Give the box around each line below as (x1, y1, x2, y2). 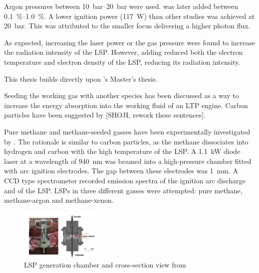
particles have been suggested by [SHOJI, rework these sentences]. (4, 110, 206, 120)
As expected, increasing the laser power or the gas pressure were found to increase (4, 37, 256, 47)
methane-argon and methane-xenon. (4, 195, 114, 205)
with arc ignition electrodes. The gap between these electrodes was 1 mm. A (4, 165, 238, 176)
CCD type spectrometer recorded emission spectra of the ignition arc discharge (4, 175, 246, 185)
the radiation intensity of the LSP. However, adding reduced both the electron (4, 47, 243, 57)
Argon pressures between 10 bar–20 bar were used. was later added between (4, 1, 239, 11)
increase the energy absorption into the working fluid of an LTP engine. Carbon (4, 100, 248, 110)
